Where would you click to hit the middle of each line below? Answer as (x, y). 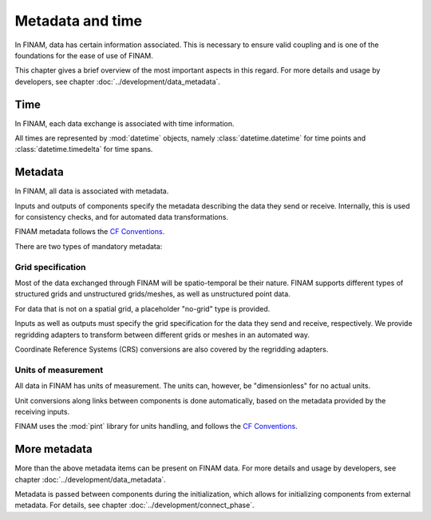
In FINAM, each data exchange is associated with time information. (125, 123)
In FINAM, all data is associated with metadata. (92, 191)
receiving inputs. (42, 411)
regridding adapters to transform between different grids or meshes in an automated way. (162, 335)
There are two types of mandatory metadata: (89, 246)
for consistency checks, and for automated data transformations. (122, 217)
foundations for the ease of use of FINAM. (84, 55)
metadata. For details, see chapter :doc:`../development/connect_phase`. (134, 505)
